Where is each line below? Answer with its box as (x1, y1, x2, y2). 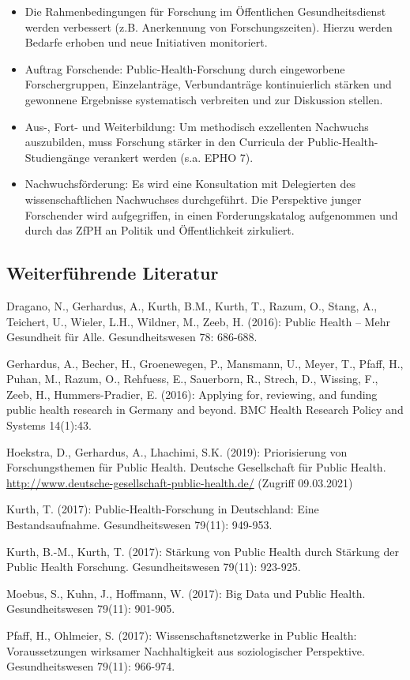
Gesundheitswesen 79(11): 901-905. (6, 600, 175, 617)
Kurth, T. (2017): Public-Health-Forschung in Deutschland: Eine (6, 501, 319, 517)
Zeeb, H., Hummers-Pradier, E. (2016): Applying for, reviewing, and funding (6, 385, 378, 402)
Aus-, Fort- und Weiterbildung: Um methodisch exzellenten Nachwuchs (24, 118, 369, 134)
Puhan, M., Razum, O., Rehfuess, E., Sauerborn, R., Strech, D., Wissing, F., (6, 370, 378, 387)
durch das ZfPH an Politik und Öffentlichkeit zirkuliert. (24, 222, 295, 239)
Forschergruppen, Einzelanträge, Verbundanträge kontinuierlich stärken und (24, 76, 392, 92)
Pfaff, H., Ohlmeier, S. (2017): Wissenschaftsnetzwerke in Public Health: (6, 627, 357, 644)
